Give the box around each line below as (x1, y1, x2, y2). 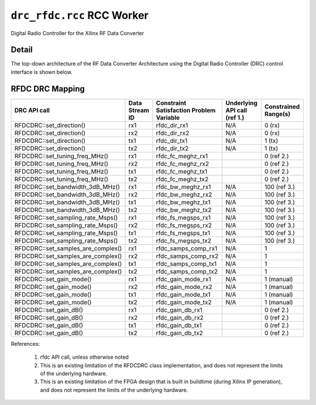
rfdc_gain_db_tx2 (156, 329, 203, 337)
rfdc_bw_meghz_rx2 (156, 190, 212, 199)
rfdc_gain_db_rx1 (156, 305, 203, 314)
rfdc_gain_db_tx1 (156, 321, 202, 329)
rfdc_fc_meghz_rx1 (156, 152, 208, 160)
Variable (156, 113, 180, 121)
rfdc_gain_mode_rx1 (156, 275, 211, 283)
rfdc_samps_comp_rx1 (156, 244, 218, 252)
